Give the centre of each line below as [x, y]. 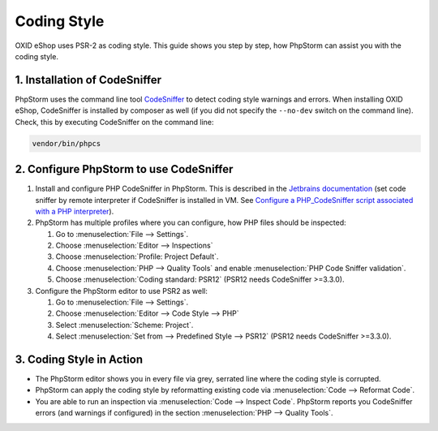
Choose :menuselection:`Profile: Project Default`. [137, 256]
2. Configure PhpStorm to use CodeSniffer [124, 169]
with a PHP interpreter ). [75, 211]
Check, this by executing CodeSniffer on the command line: [114, 122]
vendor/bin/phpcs [67, 143]
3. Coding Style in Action [79, 360]
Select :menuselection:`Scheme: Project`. [125, 325]
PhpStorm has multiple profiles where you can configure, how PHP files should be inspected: [191, 222]
